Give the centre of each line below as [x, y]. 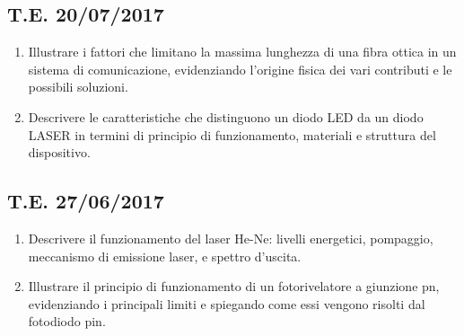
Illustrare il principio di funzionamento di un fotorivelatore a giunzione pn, [234, 286]
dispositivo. [59, 152]
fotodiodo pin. [67, 321]
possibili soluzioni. [78, 87]
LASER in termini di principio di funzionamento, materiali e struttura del [232, 134]
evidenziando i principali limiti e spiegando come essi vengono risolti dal [227, 303]
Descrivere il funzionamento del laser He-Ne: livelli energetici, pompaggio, [231, 238]
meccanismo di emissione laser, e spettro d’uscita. [165, 256]
